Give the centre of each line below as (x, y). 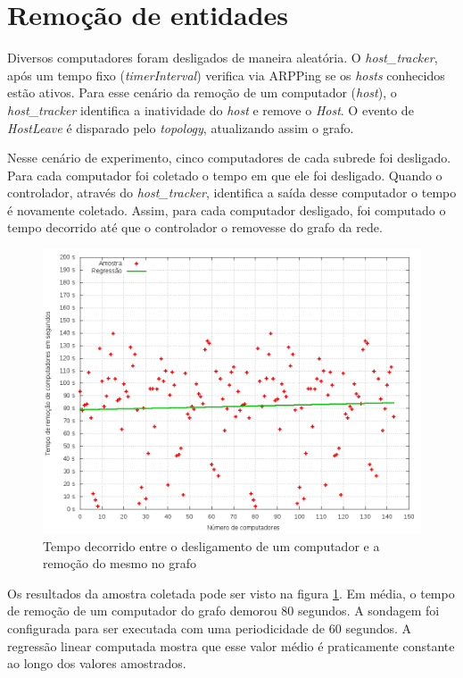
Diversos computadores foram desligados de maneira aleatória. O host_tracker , (223, 58)
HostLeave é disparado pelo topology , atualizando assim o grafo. (181, 127)
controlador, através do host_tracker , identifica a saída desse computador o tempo (232, 193)
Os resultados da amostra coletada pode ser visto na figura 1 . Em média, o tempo (231, 593)
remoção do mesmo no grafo (120, 563)
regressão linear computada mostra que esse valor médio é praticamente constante (231, 645)
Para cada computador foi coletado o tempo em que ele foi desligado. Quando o (225, 175)
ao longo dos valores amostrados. (97, 663)
